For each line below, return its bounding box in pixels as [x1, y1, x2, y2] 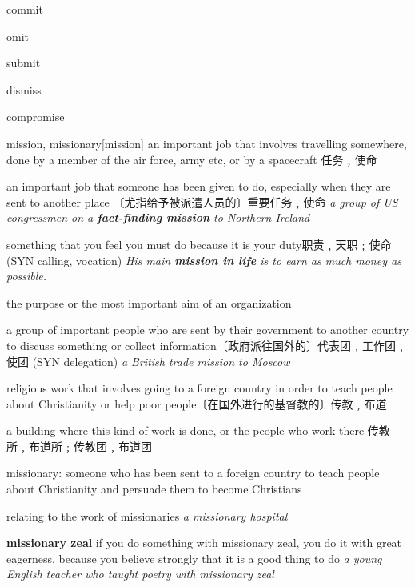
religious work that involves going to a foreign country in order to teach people [6, 380, 393, 396]
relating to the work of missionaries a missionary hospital [6, 507, 288, 524]
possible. [6, 267, 47, 284]
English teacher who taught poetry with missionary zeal [6, 565, 274, 582]
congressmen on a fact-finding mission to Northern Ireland [6, 209, 310, 226]
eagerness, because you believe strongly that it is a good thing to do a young [6, 549, 382, 566]
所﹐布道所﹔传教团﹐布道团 [6, 437, 152, 454]
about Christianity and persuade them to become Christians [6, 480, 302, 497]
